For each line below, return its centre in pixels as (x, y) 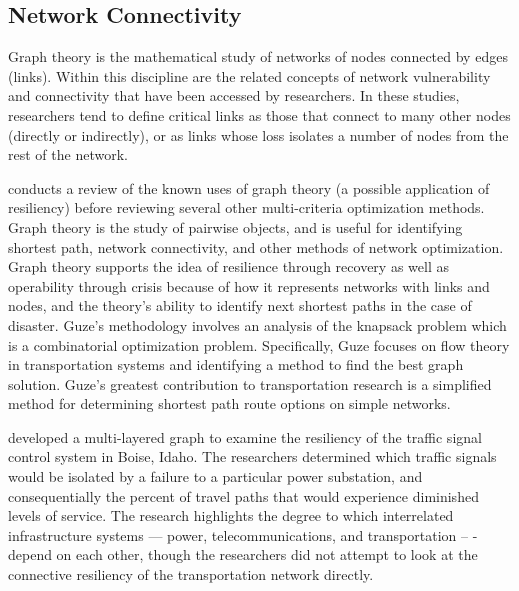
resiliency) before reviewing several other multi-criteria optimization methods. (246, 207)
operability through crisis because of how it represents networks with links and (249, 285)
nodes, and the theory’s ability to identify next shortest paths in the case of (240, 305)
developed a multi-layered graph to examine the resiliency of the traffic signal (245, 436)
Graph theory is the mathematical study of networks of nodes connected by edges (258, 56)
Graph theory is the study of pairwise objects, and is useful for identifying (235, 226)
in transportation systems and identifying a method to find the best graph (236, 364)
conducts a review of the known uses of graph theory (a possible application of (249, 187)
